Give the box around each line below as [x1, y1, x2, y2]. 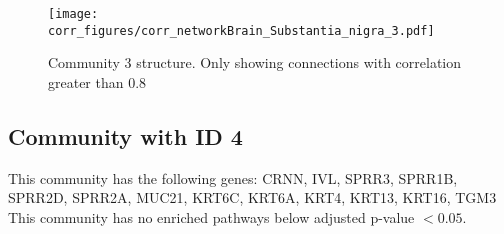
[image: [48, 7, 99, 21]
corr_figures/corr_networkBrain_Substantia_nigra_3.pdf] [48, 23, 435, 38]
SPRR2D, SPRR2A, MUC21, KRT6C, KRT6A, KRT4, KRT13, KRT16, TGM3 [8, 187, 497, 208]
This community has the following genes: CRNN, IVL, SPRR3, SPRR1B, [8, 167, 458, 188]
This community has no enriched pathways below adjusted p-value [8, 206, 415, 227]
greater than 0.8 [48, 71, 147, 92]
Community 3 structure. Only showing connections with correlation [48, 52, 462, 73]
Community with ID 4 [8, 120, 243, 151]
